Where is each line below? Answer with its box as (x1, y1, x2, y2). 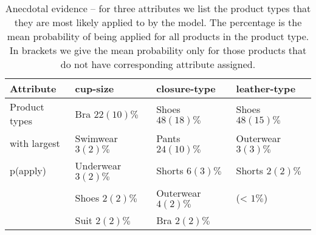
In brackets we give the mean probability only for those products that (9, 43, 307, 57)
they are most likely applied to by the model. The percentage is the (14, 15, 302, 29)
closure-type (156, 81, 216, 95)
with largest (10, 136, 60, 150)
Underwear (75, 158, 122, 172)
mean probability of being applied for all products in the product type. (7, 29, 309, 43)
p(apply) (10, 163, 47, 177)
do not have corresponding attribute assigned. (60, 57, 256, 71)
